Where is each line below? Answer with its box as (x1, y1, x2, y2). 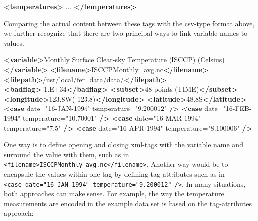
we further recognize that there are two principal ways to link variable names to (4, 28, 248, 38)
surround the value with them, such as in (4, 149, 129, 159)
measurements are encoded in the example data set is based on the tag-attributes (4, 198, 252, 208)
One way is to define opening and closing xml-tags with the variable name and (4, 139, 243, 150)
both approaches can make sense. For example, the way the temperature (4, 188, 224, 199)
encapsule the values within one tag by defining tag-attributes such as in (4, 168, 225, 179)
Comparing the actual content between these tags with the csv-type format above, (4, 18, 255, 28)
